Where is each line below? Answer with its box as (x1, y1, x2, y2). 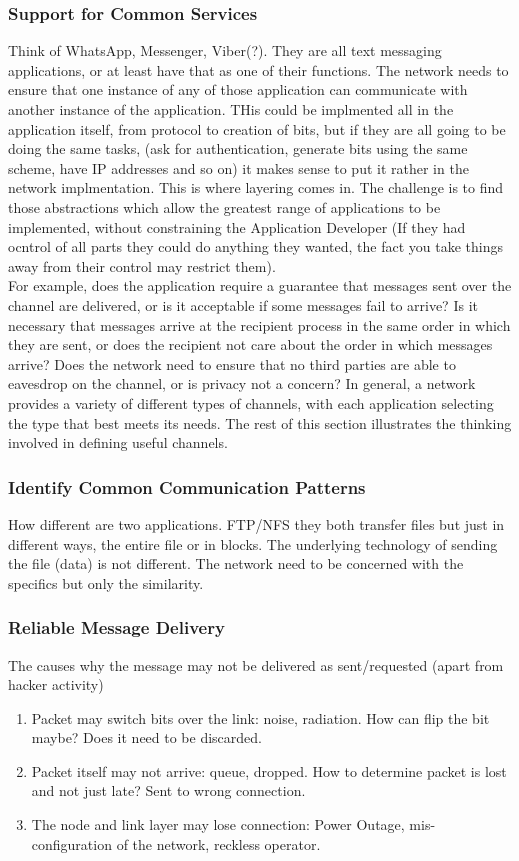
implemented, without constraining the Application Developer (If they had (8, 216, 466, 237)
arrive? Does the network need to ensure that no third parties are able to (8, 353, 456, 374)
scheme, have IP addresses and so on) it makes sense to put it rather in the (8, 157, 469, 178)
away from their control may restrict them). (8, 255, 276, 276)
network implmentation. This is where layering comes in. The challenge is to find (8, 177, 504, 198)
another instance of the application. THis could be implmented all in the (8, 99, 454, 119)
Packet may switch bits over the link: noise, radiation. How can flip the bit (31, 707, 490, 728)
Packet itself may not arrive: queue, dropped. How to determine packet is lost (31, 760, 507, 781)
